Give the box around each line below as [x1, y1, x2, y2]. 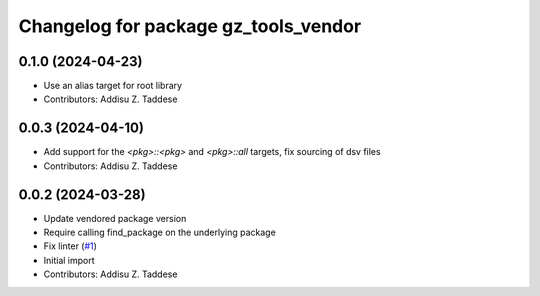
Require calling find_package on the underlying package [43, 226, 277, 239]
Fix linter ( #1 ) [43, 240, 97, 252]
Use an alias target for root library [43, 80, 183, 92]
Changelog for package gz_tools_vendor [18, 15, 362, 37]
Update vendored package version [43, 212, 187, 224]
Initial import [43, 254, 95, 266]
